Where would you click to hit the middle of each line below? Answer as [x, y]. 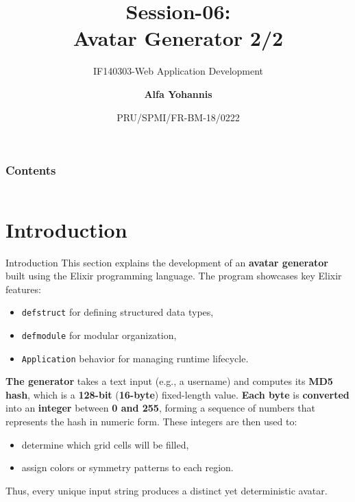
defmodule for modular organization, [99, 335]
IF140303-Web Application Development [178, 71]
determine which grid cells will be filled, [105, 444]
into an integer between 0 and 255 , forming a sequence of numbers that [160, 408]
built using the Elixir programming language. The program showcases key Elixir [174, 276]
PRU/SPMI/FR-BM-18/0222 [178, 117]
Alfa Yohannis [178, 93]
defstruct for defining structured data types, [118, 312]
